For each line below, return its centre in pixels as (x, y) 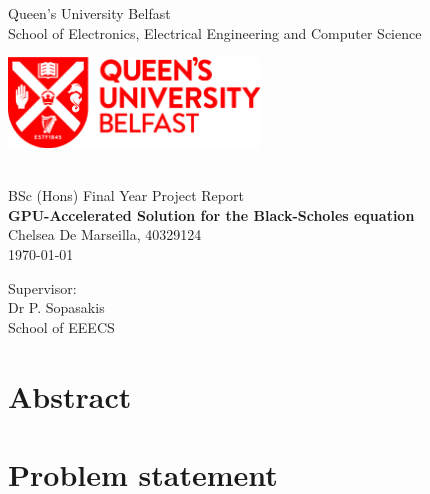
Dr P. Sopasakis (56, 307)
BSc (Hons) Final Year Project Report (126, 195)
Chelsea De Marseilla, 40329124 (105, 234)
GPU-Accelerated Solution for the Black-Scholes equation (211, 214)
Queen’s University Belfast (89, 13)
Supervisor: (42, 287)
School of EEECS (61, 326)
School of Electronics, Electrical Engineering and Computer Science (215, 32)
